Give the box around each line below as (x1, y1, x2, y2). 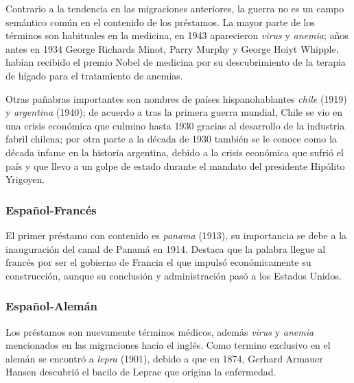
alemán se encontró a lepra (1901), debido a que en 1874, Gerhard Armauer (5, 351, 323, 365)
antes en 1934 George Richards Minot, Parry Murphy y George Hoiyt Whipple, (5, 41, 339, 55)
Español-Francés (5, 201, 97, 218)
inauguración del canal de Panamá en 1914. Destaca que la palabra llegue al (5, 241, 326, 256)
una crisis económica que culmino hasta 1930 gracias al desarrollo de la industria (5, 118, 345, 132)
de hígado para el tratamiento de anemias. (5, 68, 183, 82)
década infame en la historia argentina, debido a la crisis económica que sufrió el (5, 145, 344, 159)
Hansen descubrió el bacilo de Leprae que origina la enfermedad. (5, 365, 276, 379)
